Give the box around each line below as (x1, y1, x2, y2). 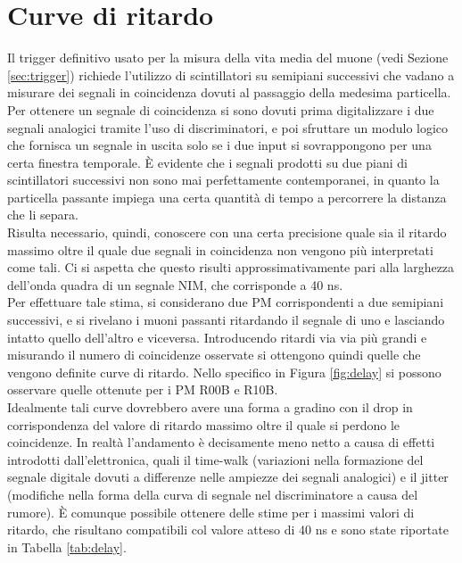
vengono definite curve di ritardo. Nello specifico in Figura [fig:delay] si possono (7, 362, 441, 381)
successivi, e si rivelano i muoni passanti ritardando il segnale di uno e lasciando (7, 310, 445, 329)
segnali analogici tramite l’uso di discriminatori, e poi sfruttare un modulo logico (7, 118, 449, 137)
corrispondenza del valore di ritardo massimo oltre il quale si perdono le (7, 415, 400, 434)
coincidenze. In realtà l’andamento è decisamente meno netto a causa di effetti (7, 433, 435, 451)
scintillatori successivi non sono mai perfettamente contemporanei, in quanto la (7, 170, 440, 189)
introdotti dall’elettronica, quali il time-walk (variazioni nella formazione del (7, 450, 424, 468)
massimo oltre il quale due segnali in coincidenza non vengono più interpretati (7, 240, 433, 259)
